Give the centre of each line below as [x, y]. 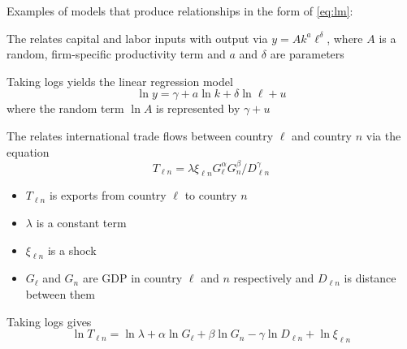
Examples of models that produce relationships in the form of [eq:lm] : [180, 11]
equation [28, 151]
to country [211, 195]
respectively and [274, 278]
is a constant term [81, 223]
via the [383, 135]
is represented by [198, 108]
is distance [370, 278]
